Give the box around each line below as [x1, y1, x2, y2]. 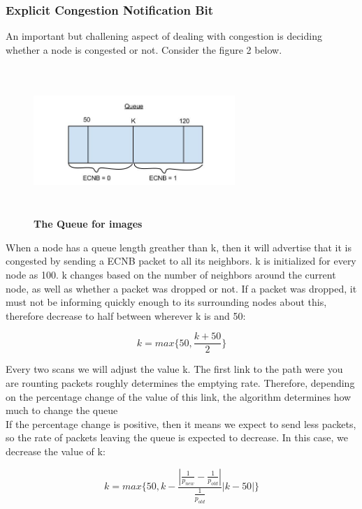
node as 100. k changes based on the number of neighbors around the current [6, 267, 336, 281]
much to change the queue [6, 403, 118, 418]
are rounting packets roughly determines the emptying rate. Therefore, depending [6, 376, 355, 390]
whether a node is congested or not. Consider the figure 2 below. [6, 42, 282, 57]
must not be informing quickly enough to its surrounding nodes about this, [6, 295, 327, 309]
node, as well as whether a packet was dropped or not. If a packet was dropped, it [6, 281, 357, 295]
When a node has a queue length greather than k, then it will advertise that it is [6, 239, 352, 254]
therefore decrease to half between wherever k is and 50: [6, 308, 246, 323]
